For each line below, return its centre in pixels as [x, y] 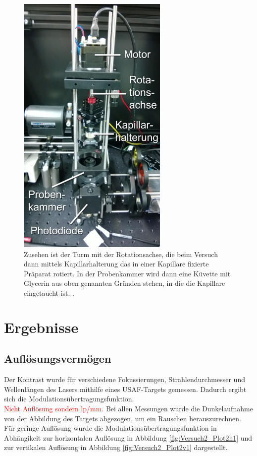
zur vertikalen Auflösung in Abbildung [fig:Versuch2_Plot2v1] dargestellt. [116, 447]
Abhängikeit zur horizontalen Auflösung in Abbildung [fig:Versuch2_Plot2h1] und [128, 437]
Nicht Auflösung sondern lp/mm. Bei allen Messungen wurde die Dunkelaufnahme [128, 408]
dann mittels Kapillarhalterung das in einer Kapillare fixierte [116, 264]
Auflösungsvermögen [58, 358]
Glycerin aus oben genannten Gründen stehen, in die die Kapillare [125, 283]
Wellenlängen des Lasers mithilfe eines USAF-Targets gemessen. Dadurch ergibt [125, 389]
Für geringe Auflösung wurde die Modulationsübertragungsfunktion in [110, 428]
